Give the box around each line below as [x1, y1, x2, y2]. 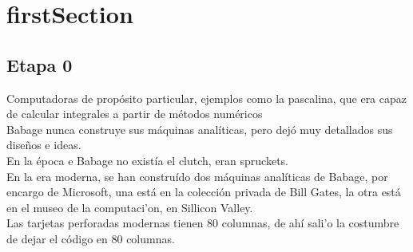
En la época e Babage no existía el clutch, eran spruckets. [6, 152, 288, 168]
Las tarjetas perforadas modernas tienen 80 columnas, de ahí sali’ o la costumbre [6, 215, 399, 231]
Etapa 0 [6, 52, 73, 77]
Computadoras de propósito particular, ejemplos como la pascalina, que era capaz [6, 89, 407, 106]
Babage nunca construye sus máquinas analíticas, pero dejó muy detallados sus [6, 120, 393, 137]
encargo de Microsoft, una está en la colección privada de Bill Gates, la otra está [6, 183, 401, 200]
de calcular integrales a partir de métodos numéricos [6, 105, 263, 122]
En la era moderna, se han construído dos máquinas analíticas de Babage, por [6, 167, 388, 184]
